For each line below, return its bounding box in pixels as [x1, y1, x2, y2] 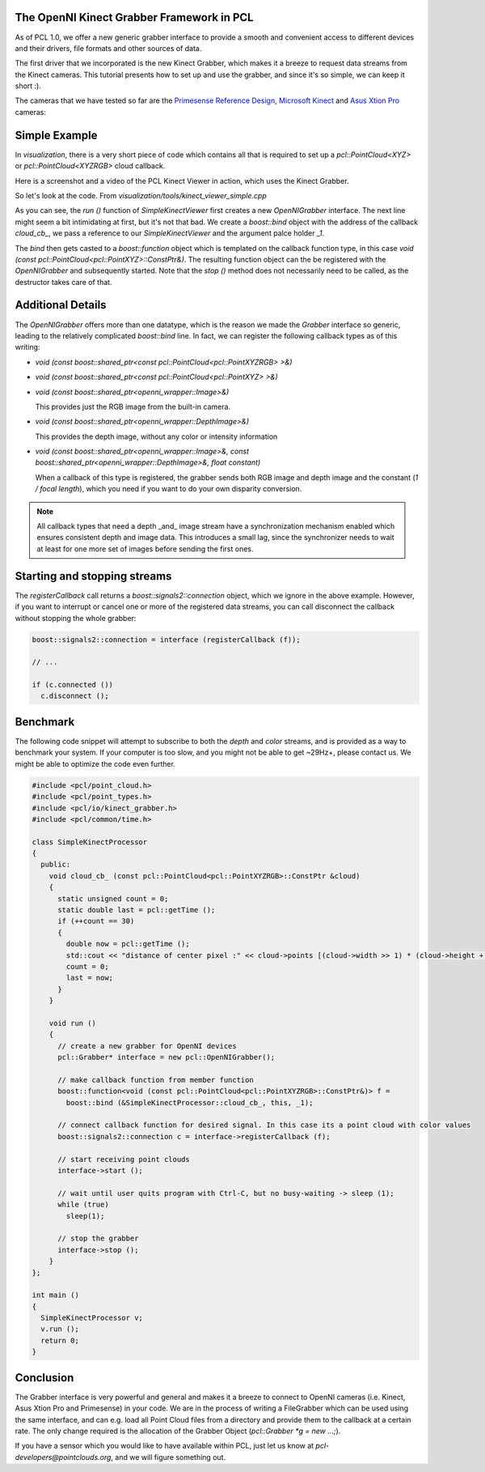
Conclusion [15, 1371, 74, 1385]
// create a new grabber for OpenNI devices [57, 1041, 238, 1050]
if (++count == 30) [57, 917, 135, 926]
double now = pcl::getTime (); [65, 939, 190, 949]
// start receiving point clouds [57, 1155, 190, 1164]
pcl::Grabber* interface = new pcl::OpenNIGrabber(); [57, 1053, 276, 1062]
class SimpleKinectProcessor [32, 837, 148, 846]
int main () [32, 1291, 80, 1300]
